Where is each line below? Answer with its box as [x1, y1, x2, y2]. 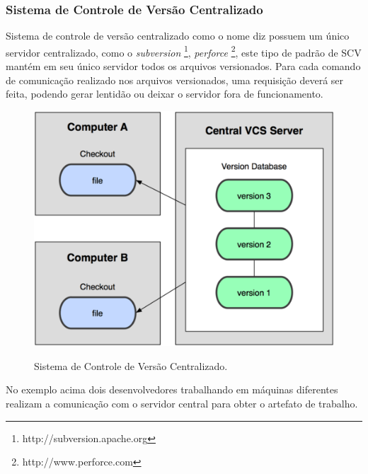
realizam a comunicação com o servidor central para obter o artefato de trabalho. [6, 396, 358, 411]
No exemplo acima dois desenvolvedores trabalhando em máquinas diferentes [6, 382, 338, 397]
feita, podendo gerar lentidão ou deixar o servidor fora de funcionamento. [6, 86, 323, 101]
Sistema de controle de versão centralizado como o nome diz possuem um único [6, 28, 350, 43]
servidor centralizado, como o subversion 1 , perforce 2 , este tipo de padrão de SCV [6, 42, 362, 59]
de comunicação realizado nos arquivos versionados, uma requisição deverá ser [6, 72, 344, 87]
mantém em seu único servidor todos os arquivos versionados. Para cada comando [6, 59, 361, 74]
